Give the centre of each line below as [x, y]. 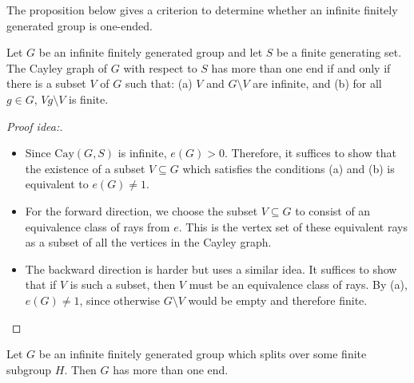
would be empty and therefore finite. [278, 300]
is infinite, [142, 153]
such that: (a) [159, 83]
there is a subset [46, 83]
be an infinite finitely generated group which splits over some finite [203, 354]
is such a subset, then [123, 284]
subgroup [29, 369]
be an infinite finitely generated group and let [151, 52]
